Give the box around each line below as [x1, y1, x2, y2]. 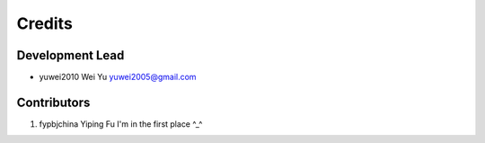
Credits [16, 13, 74, 33]
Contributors [16, 94, 91, 110]
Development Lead [16, 48, 125, 63]
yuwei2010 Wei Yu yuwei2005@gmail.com [39, 72, 197, 83]
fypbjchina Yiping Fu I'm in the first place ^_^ [39, 118, 203, 130]
